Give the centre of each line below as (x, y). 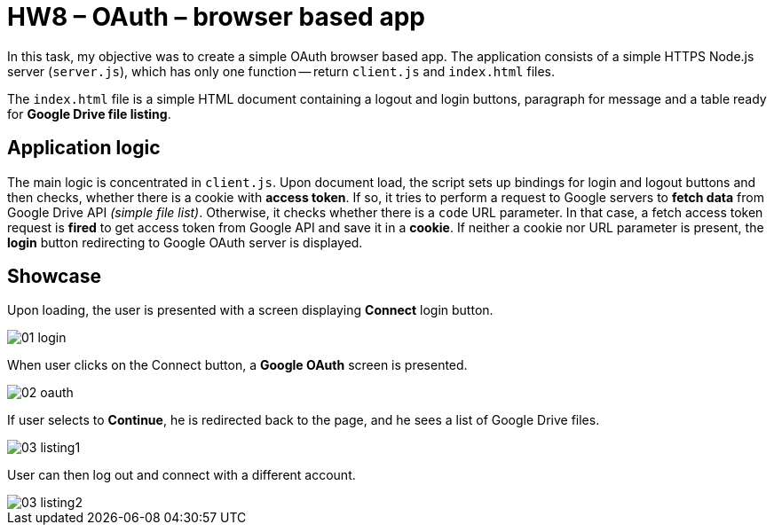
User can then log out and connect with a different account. (182, 475)
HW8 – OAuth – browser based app (216, 17)
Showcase (55, 277)
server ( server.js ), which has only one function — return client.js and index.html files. (281, 71)
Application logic (84, 148)
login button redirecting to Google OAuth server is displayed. (185, 242)
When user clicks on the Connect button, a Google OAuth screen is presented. (237, 365)
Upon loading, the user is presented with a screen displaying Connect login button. (250, 310)
